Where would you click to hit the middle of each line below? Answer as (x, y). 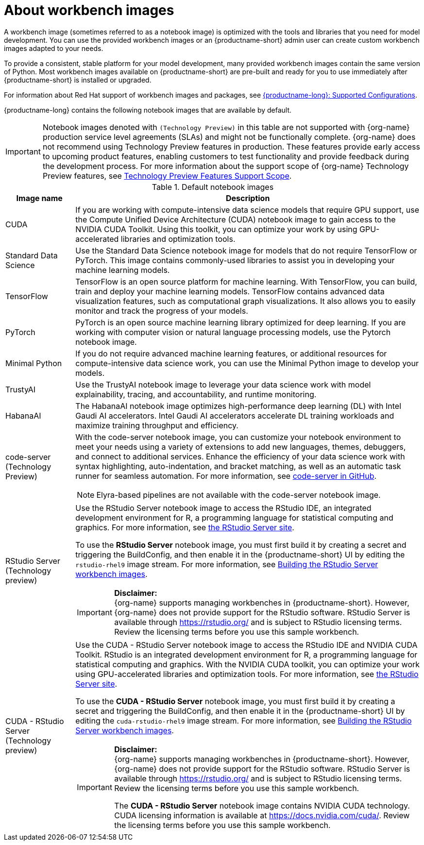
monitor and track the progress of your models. (162, 311)
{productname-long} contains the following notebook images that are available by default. (148, 110)
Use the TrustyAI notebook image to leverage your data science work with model (223, 384)
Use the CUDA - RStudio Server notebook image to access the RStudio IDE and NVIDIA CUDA (246, 645)
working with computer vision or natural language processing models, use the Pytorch (233, 332)
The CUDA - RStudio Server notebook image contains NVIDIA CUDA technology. (262, 805)
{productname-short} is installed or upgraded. (78, 80)
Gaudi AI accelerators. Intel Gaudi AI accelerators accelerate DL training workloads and (235, 415)
